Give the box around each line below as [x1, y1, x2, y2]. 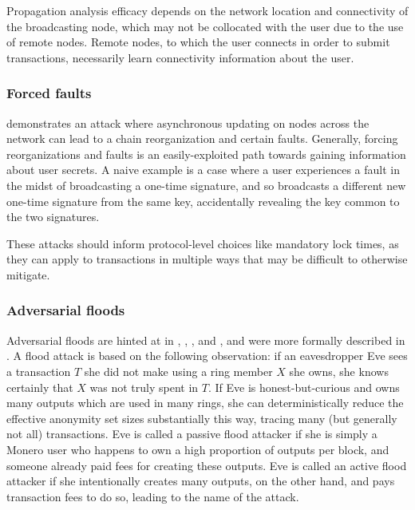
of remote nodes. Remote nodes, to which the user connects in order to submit [6, 34, 390, 50]
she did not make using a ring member [84, 362, 273, 379]
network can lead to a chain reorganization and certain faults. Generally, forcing [6, 130, 398, 147]
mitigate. [6, 266, 50, 283]
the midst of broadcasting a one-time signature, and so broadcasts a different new [6, 176, 406, 193]
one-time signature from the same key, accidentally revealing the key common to [6, 192, 400, 209]
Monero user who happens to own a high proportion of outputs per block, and [6, 441, 389, 457]
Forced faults [6, 83, 92, 103]
